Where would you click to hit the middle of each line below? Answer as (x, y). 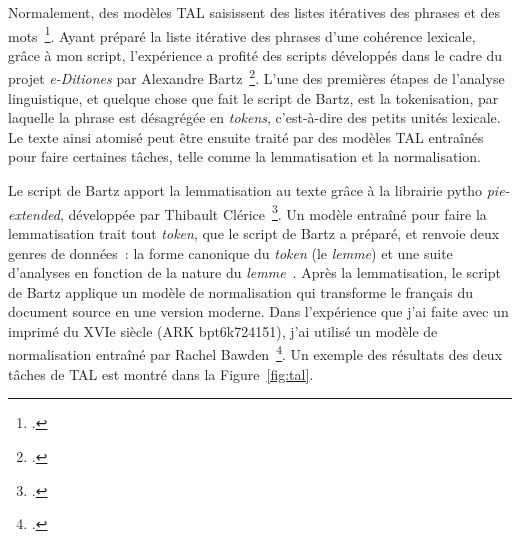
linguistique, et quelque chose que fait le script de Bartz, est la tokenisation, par (253, 97)
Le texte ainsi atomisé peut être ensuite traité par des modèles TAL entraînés (246, 136)
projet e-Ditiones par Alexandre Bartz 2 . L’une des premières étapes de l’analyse (256, 77)
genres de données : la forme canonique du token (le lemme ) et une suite (230, 252)
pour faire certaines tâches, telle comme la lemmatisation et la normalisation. (244, 156)
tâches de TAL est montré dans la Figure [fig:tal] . (161, 373)
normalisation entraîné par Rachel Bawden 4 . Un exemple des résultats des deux (255, 353)
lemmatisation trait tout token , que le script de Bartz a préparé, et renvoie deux (254, 232)
